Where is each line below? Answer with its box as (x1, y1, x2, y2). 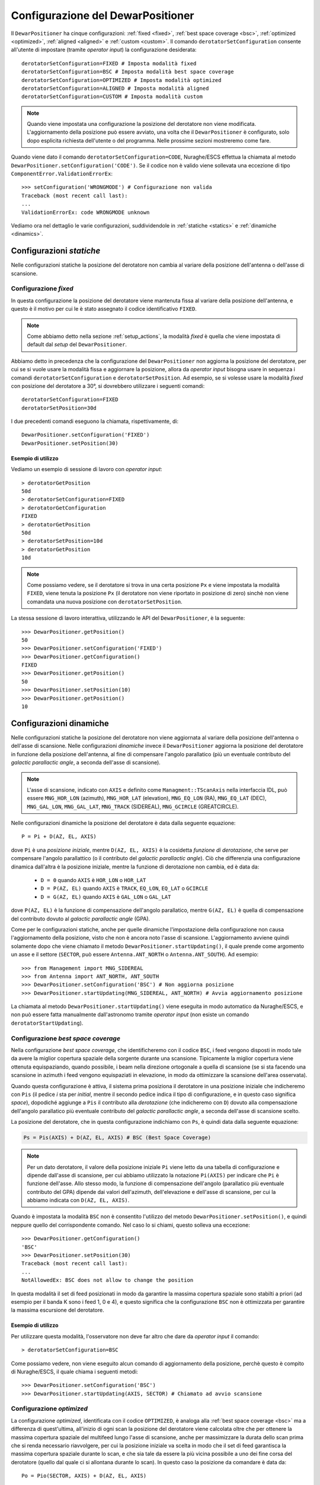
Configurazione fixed (11, 285, 73, 293)
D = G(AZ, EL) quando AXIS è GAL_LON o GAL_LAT (40, 893, 171, 900)
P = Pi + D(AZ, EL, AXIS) (21, 833, 97, 840)
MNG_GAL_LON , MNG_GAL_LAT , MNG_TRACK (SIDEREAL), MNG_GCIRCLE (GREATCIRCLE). (27, 802, 239, 810)
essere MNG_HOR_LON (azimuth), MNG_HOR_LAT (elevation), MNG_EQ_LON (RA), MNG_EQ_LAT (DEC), (27, 795, 267, 802)
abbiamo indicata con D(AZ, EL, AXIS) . (27, 1197, 130, 1204)
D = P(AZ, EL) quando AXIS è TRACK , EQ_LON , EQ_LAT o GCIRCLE (40, 885, 209, 892)
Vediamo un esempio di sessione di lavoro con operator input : (11, 466, 162, 473)
